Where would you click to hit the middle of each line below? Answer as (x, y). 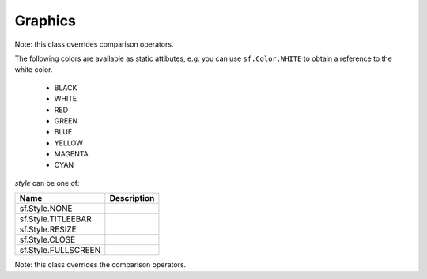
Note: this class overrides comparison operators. (94, 44)
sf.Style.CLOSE (47, 239)
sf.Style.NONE (46, 209)
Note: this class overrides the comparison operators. (100, 265)
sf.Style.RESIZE (48, 229)
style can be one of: (47, 183)
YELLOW (68, 143)
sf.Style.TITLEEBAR (55, 219)
